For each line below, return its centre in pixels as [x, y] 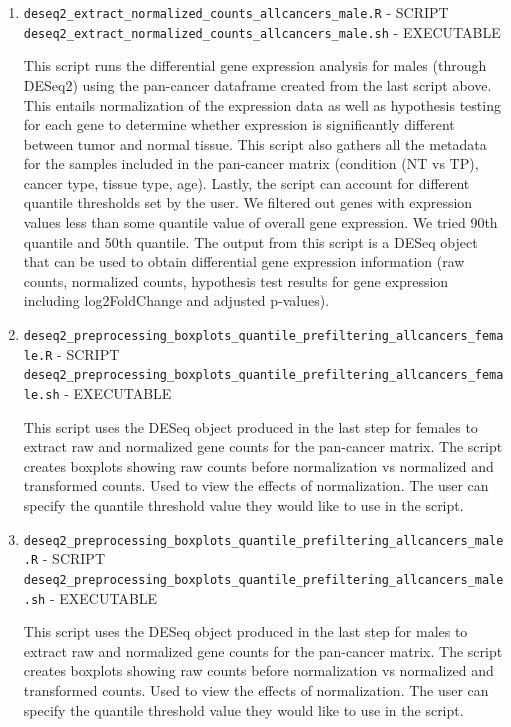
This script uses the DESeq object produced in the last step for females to [250, 426]
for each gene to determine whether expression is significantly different [239, 124]
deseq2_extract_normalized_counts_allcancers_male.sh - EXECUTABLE [262, 31]
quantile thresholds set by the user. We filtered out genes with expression [248, 202]
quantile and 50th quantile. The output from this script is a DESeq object [250, 241]
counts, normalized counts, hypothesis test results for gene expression [236, 280]
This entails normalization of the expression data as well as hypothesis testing [262, 104]
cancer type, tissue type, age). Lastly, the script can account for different [246, 182]
